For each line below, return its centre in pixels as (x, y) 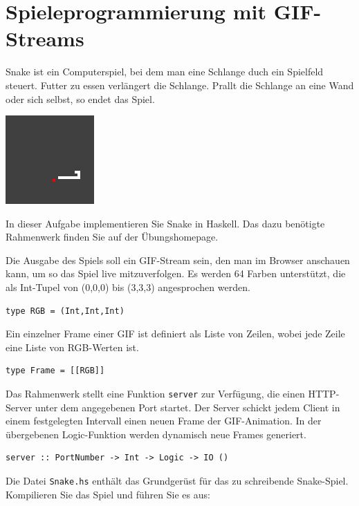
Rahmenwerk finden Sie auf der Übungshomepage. (112, 237)
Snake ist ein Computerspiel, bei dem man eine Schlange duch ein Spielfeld (165, 72)
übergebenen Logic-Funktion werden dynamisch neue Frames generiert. (156, 434)
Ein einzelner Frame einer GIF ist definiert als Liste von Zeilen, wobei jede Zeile (175, 334)
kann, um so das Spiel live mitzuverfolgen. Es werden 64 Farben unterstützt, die (176, 273)
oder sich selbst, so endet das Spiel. (80, 99)
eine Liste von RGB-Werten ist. (72, 347)
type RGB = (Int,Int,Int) (65, 311)
